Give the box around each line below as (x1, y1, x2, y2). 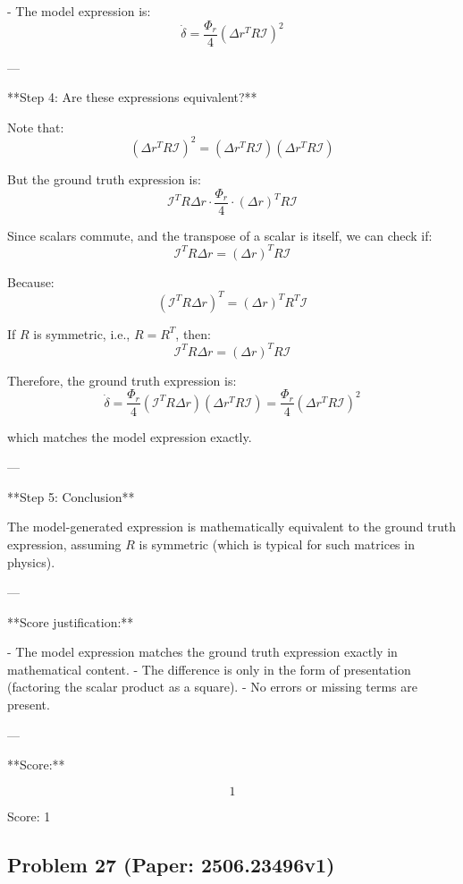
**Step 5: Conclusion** (7, 487, 135, 506)
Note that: (7, 117, 64, 136)
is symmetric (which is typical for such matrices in (139, 534, 415, 553)
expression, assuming (7, 534, 122, 553)
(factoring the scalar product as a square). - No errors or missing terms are (7, 677, 418, 696)
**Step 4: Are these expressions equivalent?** (7, 88, 257, 106)
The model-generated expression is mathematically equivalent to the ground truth (7, 517, 457, 536)
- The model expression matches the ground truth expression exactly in (7, 642, 398, 661)
